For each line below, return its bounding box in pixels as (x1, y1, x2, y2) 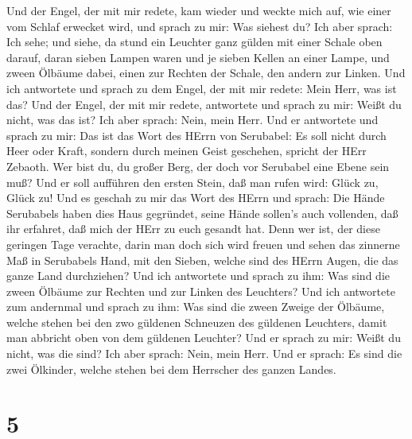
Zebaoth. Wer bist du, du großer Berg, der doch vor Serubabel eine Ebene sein (6, 157, 390, 174)
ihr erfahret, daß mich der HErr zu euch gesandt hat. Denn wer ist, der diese (6, 220, 380, 237)
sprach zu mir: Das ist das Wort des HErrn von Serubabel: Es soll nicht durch (6, 126, 387, 143)
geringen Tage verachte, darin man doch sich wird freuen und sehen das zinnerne (6, 235, 400, 252)
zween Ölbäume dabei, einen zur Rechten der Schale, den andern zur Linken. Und (6, 64, 406, 81)
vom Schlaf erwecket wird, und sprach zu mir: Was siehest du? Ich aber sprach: (6, 17, 393, 34)
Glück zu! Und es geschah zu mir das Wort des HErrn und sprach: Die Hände (6, 189, 385, 206)
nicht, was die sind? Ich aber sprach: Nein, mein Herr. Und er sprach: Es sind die (6, 345, 402, 362)
